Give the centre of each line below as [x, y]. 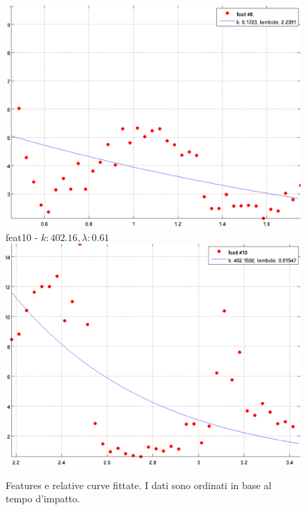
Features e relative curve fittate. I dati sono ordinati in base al [139, 485]
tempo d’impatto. [43, 499]
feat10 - [22, 237]
